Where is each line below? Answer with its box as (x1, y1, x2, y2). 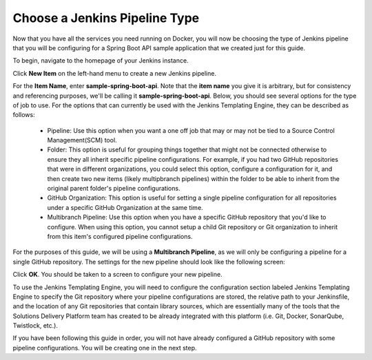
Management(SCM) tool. (47, 136, 117, 145)
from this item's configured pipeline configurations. (47, 232, 193, 240)
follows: (12, 111, 35, 119)
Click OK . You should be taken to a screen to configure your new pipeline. (12, 271, 223, 279)
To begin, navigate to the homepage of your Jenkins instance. (12, 56, 189, 65)
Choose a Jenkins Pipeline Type (12, 10, 200, 25)
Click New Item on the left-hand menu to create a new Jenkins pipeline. (12, 69, 217, 77)
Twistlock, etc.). (12, 321, 59, 330)
